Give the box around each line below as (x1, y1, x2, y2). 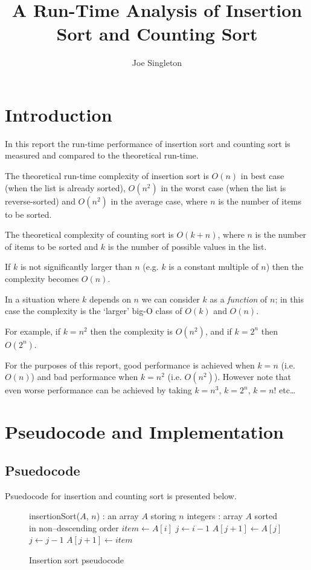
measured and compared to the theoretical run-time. (5, 149, 199, 162)
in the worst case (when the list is (161, 181, 286, 194)
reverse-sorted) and (5, 194, 75, 207)
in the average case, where (111, 194, 208, 207)
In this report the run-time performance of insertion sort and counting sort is (5, 137, 290, 149)
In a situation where (5, 292, 80, 305)
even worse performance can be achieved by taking (5, 384, 192, 396)
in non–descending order (29, 521, 119, 534)
